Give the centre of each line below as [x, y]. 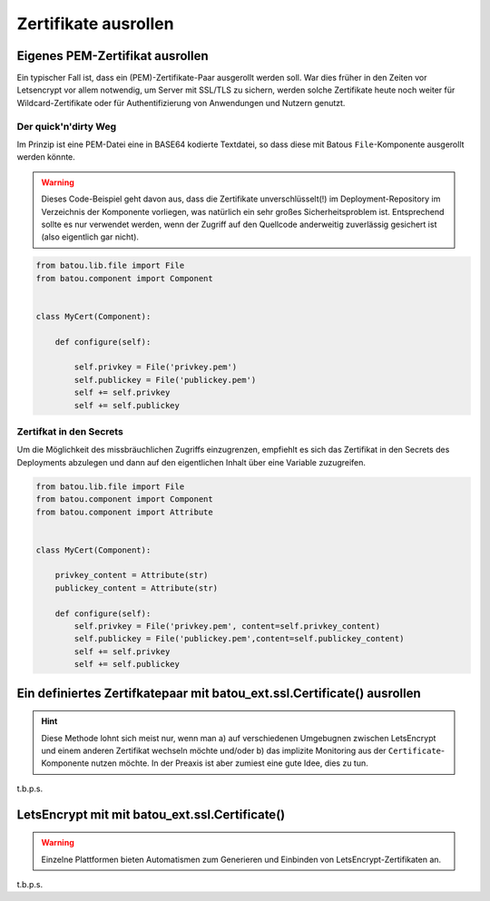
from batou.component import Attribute [124, 512]
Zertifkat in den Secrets [70, 431]
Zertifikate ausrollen [95, 24]
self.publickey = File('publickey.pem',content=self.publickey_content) [239, 639]
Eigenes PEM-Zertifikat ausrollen [113, 56]
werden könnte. [46, 157]
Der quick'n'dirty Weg [67, 126]
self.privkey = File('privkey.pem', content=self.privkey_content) [227, 627]
